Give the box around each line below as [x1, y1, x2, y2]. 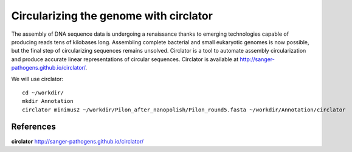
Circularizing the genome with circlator [11, 9, 213, 22]
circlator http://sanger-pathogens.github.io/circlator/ [11, 137, 144, 145]
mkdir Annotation [22, 97, 74, 105]
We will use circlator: [11, 75, 64, 82]
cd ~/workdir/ [22, 89, 64, 96]
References [11, 122, 56, 132]
